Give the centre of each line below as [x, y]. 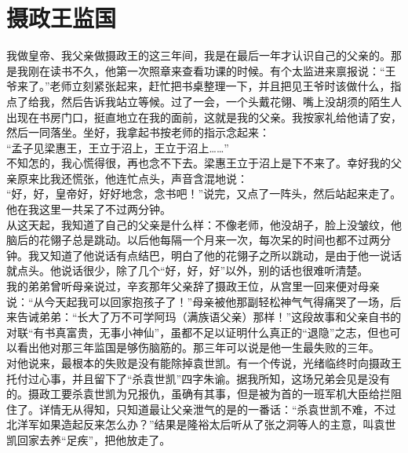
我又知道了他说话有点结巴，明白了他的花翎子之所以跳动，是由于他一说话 [215, 255]
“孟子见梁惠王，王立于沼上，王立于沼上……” [118, 147]
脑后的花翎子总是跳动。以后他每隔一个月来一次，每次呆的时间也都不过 [188, 240]
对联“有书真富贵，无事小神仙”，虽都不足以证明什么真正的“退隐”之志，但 [193, 332]
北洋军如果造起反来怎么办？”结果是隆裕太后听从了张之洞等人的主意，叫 [190, 424]
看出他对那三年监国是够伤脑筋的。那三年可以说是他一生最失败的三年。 [198, 347]
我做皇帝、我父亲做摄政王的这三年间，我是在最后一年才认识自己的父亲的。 [199, 55]
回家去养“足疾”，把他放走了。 [94, 439]
